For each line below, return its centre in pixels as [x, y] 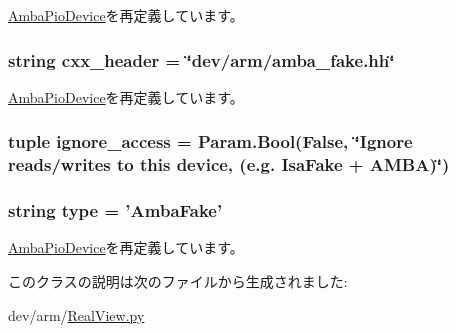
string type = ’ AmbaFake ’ [115, 210]
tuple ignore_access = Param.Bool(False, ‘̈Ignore [210, 141]
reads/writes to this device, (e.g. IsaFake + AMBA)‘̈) [229, 164]
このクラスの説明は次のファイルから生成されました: [178, 280]
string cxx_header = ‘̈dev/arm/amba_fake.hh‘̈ [201, 59]
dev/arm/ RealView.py [76, 314]
